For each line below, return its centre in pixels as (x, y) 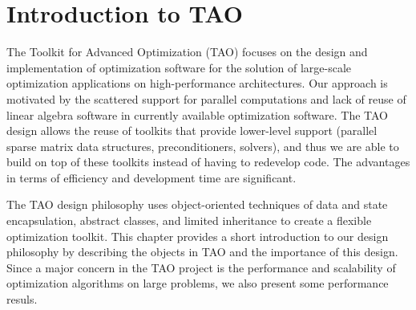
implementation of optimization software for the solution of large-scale (179, 67)
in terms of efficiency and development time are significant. (151, 177)
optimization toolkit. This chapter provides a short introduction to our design (198, 236)
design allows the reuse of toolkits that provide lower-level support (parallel (192, 131)
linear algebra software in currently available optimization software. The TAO (197, 114)
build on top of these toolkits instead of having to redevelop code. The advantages (208, 162)
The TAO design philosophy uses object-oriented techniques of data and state (197, 204)
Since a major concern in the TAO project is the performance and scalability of (201, 267)
